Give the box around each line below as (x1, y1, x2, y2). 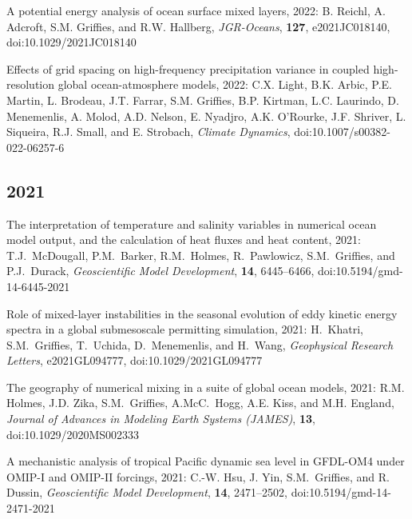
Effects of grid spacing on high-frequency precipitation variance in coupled (6, 60, 370, 77)
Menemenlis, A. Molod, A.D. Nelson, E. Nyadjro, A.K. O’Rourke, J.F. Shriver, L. (6, 107, 406, 124)
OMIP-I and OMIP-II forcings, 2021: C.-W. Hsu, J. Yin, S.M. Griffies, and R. (6, 468, 390, 485)
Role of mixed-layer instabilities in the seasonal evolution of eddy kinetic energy (6, 305, 398, 321)
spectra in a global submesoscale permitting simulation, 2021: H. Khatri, (6, 321, 363, 337)
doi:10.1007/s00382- (294, 123, 390, 140)
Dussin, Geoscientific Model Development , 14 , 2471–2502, (6, 484, 288, 501)
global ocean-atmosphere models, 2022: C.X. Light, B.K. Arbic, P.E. (57, 76, 392, 93)
